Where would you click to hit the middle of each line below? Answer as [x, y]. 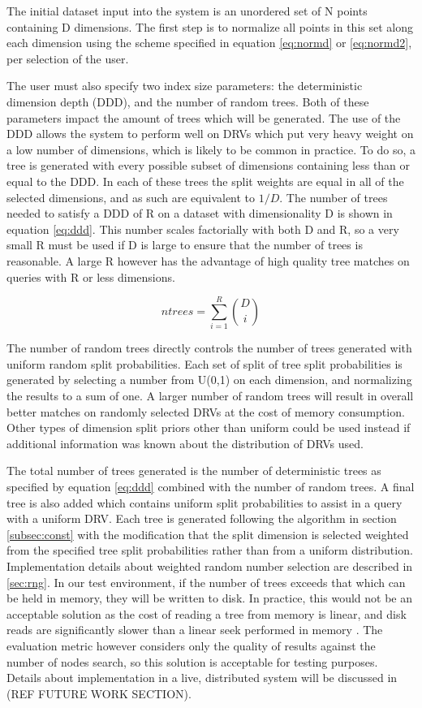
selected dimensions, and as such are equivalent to [131, 197]
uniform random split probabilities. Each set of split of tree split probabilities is [205, 363]
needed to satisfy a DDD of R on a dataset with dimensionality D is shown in [200, 213]
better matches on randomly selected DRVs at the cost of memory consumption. [206, 411]
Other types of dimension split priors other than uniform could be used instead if [209, 427]
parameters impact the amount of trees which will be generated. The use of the [204, 117]
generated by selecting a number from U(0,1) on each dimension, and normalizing [209, 380]
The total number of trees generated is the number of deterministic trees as [194, 471]
